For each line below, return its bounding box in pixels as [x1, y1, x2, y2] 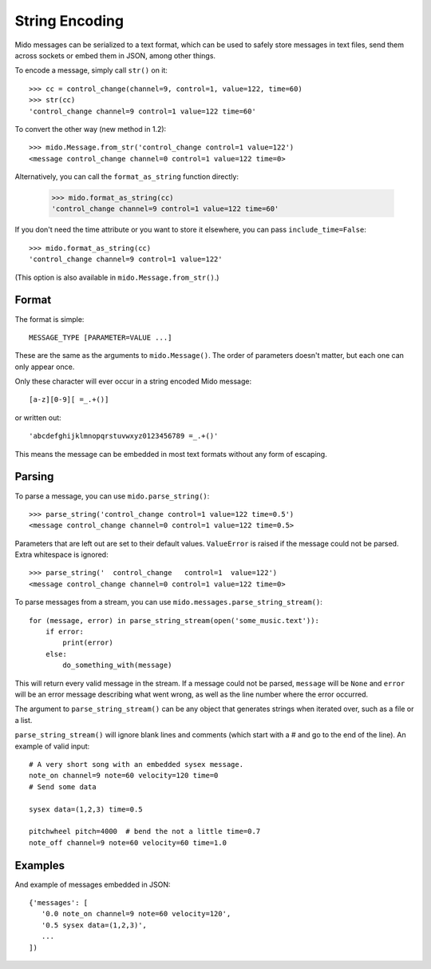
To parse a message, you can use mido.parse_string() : [14, 491, 210, 501]
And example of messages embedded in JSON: [14, 880, 171, 889]
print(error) [62, 638, 113, 647]
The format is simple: [14, 314, 85, 324]
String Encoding [14, 12, 124, 30]
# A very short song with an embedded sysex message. [29, 760, 243, 768]
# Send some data [29, 782, 97, 791]
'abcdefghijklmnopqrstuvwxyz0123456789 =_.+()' [29, 431, 219, 441]
